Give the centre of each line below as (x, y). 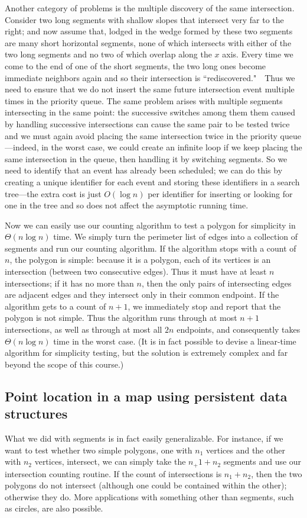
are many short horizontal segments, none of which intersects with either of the (148, 42)
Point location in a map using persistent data (146, 396)
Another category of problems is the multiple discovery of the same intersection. (150, 8)
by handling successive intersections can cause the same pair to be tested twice (147, 123)
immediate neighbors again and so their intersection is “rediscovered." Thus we (150, 77)
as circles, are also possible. (54, 508)
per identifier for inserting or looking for (220, 193)
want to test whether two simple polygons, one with (99, 450)
